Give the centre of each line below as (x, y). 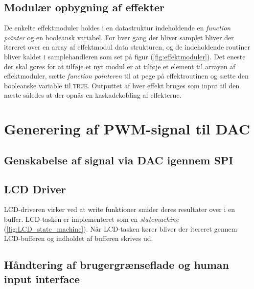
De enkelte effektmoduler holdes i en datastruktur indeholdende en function (117, 28)
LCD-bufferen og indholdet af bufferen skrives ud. (79, 238)
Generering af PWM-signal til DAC (127, 129)
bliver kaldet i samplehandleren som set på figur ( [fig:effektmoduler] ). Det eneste (125, 56)
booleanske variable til (37, 85)
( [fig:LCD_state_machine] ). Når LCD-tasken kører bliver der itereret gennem (121, 228)
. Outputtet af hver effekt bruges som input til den (163, 85)
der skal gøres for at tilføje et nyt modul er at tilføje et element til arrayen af (120, 66)
